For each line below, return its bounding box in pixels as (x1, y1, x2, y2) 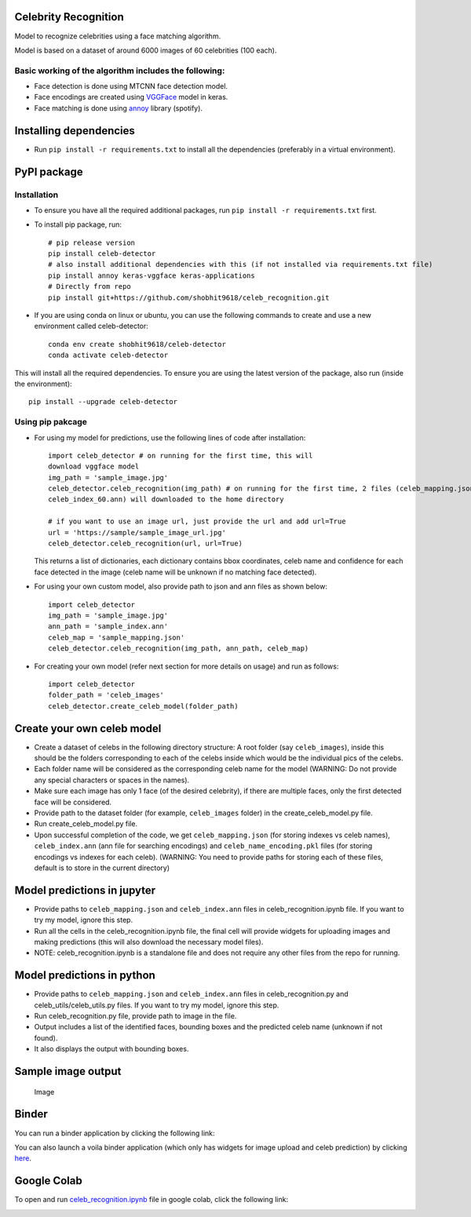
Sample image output (14, 1065, 122, 1078)
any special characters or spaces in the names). (34, 775, 190, 785)
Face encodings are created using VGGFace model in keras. (34, 93, 228, 102)
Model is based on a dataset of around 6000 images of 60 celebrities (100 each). (14, 46, 277, 55)
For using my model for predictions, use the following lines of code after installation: (34, 432, 306, 443)
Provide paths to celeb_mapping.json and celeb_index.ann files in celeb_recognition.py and (34, 989, 349, 999)
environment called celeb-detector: (34, 322, 149, 331)
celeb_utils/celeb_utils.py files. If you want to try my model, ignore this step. (34, 1000, 279, 1010)
